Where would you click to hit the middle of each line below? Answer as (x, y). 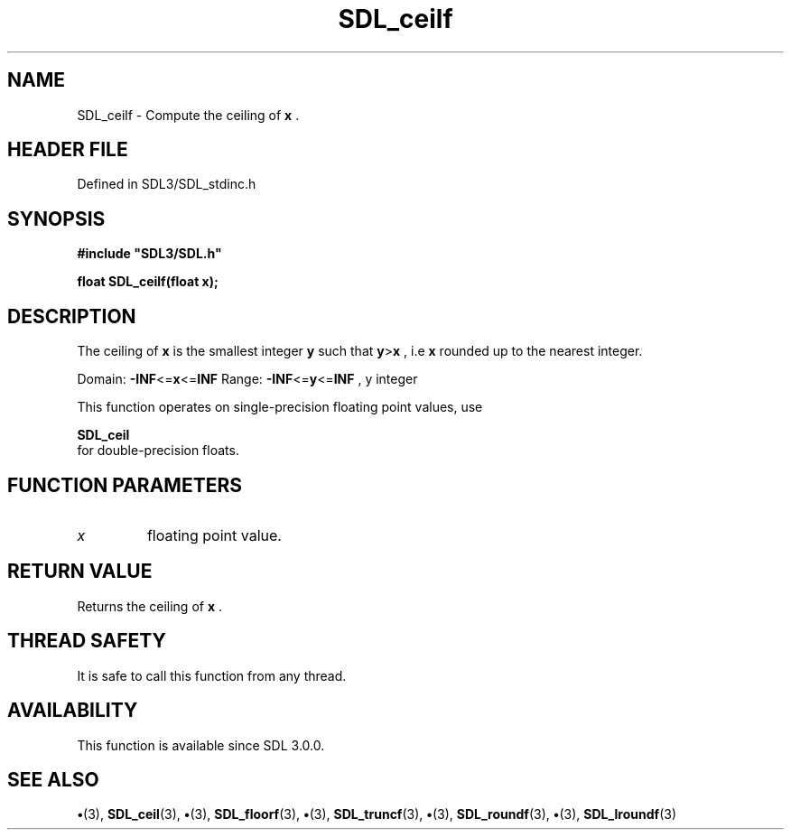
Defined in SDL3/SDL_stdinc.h (167, 184)
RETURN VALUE (80, 572)
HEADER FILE (68, 150)
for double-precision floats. (158, 451)
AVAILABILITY (73, 711)
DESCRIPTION (72, 316)
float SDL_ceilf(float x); (148, 282)
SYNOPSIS (56, 219)
